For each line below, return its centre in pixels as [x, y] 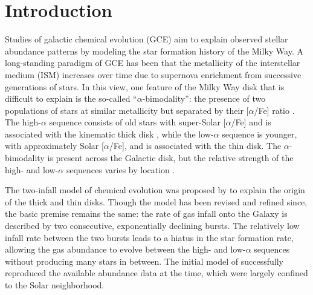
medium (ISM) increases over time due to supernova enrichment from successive [153, 74]
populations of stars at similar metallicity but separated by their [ [127, 110]
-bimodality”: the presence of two [204, 98]
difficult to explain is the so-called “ [71, 98]
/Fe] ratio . [274, 110]
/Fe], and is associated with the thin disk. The [195, 146]
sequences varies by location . [121, 169]
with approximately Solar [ [54, 146]
